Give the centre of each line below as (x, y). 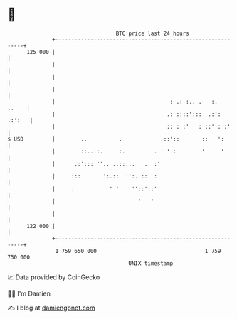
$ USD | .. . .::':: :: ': (116, 139)
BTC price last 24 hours (153, 33)
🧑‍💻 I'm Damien (29, 293)
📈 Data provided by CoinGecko (54, 277)
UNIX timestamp (151, 263)
